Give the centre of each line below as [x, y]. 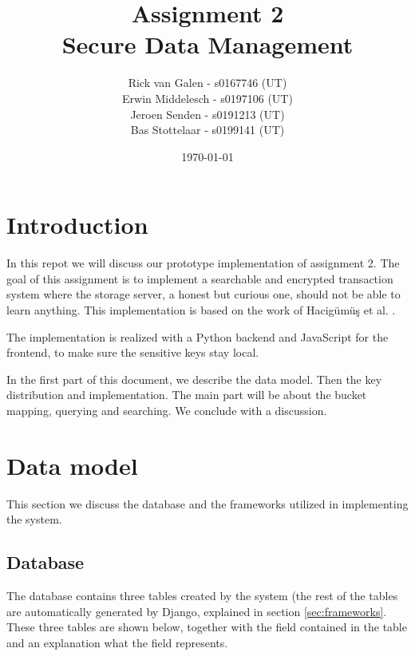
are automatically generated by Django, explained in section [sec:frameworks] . [197, 611]
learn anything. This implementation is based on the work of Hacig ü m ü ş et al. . [201, 310]
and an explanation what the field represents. [117, 642]
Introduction [77, 225]
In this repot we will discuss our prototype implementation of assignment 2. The [203, 263]
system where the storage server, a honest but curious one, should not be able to [204, 294]
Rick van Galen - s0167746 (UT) [207, 83]
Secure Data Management [207, 44]
